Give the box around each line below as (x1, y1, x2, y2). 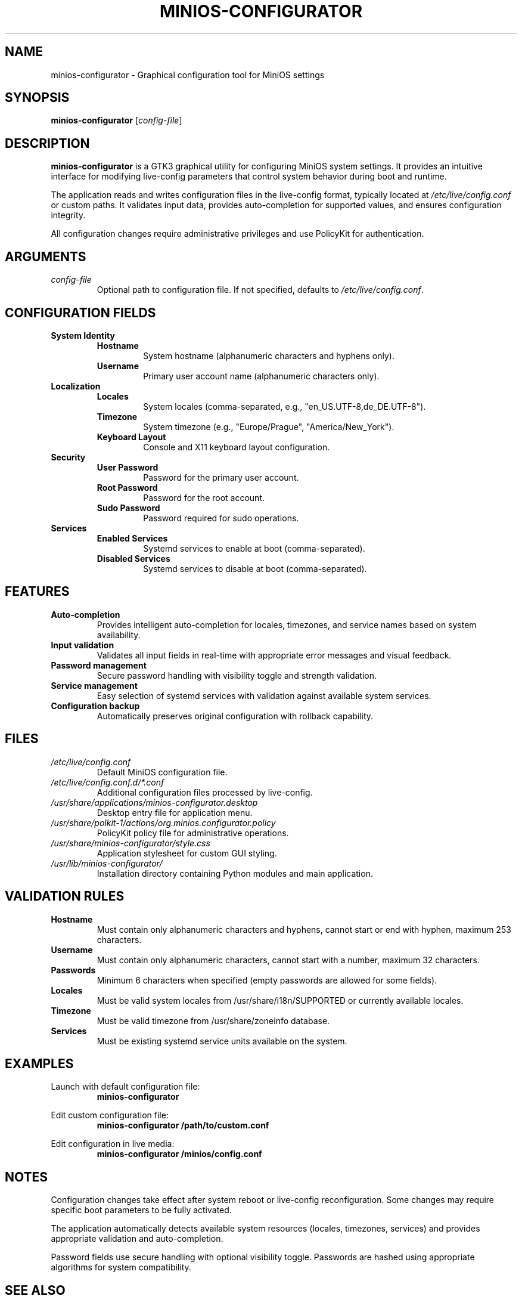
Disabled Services (97, 553, 170, 564)
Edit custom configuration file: (51, 1110, 169, 1121)
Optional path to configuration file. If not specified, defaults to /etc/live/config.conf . (97, 284, 424, 295)
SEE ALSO (5, 1282, 66, 1298)
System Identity (51, 330, 115, 341)
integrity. (51, 210, 86, 221)
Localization (51, 381, 101, 391)
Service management (51, 680, 138, 691)
